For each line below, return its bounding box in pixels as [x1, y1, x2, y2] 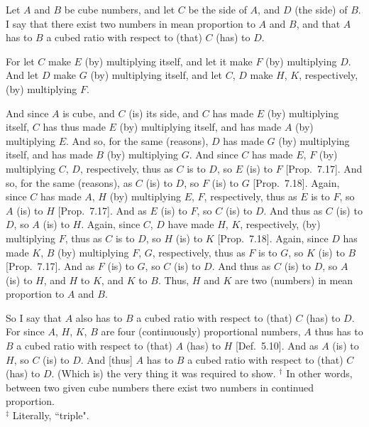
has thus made [43, 119, 106, 134]
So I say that [6, 310, 62, 325]
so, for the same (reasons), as [6, 175, 133, 190]
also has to [75, 310, 123, 325]
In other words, [286, 366, 353, 381]
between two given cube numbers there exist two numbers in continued [6, 379, 314, 394]
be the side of [188, 2, 247, 16]
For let [6, 53, 35, 68]
